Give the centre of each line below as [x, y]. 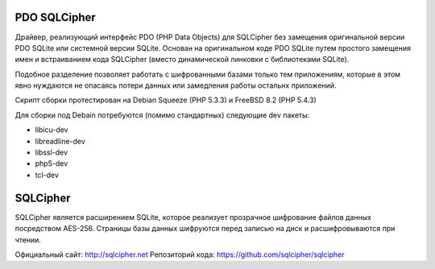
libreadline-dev [60, 141]
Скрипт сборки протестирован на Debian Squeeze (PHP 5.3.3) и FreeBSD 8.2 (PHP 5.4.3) [166, 100]
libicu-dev [52, 130]
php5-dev [52, 163]
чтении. [28, 240]
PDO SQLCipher [55, 17]
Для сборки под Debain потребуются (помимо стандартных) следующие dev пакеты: [162, 115]
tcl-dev [47, 175]
